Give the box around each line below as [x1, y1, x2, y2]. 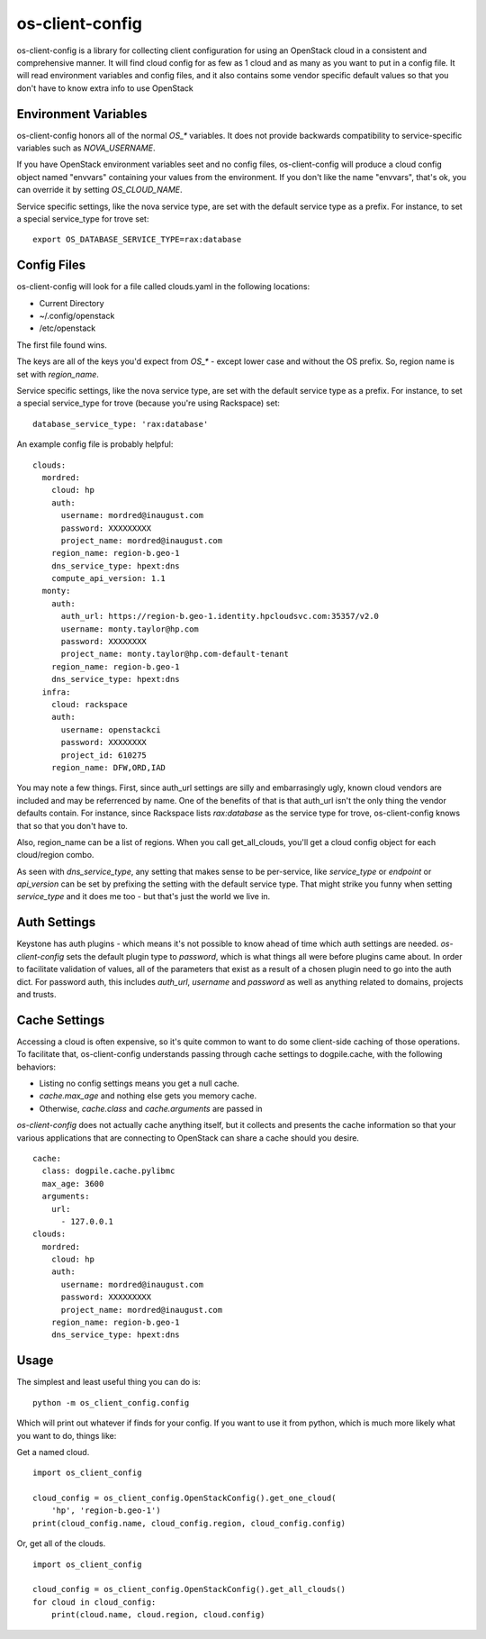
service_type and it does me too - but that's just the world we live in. [16, 891, 271, 902]
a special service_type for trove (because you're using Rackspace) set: [16, 397, 281, 409]
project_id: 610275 [60, 750, 148, 760]
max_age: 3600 [41, 1179, 104, 1188]
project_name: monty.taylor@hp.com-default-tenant [60, 649, 290, 660]
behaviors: [16, 1061, 57, 1072]
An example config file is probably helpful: [16, 439, 174, 450]
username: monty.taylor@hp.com [60, 624, 200, 634]
